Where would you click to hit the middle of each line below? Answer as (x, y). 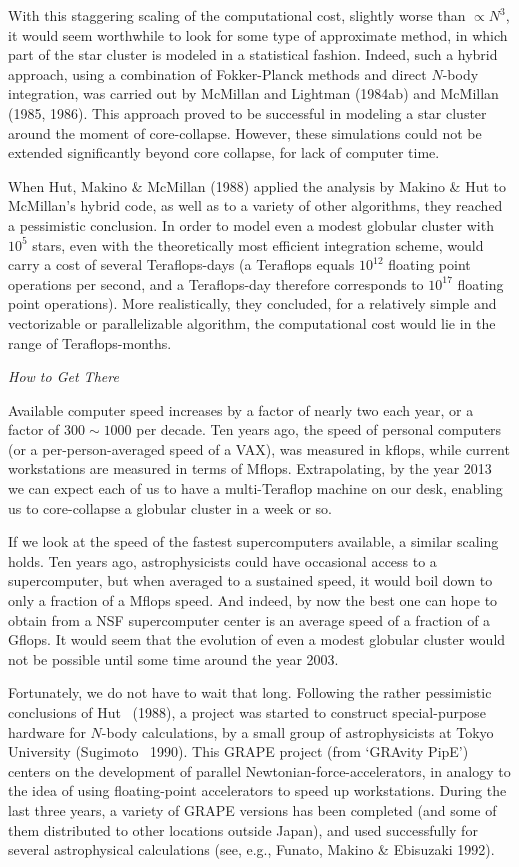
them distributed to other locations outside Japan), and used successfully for (243, 829)
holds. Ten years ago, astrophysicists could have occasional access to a (222, 560)
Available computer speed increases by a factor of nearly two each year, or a (241, 409)
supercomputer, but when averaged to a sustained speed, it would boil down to (250, 580)
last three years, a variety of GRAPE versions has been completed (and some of (252, 809)
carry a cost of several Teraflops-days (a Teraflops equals (181, 264)
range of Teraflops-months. (90, 342)
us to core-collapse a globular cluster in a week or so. (170, 507)
